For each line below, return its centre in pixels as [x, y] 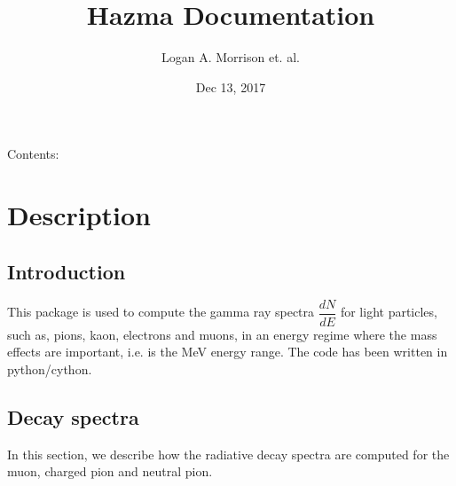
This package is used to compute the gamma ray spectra [161, 312]
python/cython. [50, 368]
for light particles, [389, 312]
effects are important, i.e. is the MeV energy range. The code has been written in [228, 352]
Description [79, 215]
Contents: [33, 154]
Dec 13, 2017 [231, 86]
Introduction [67, 271]
